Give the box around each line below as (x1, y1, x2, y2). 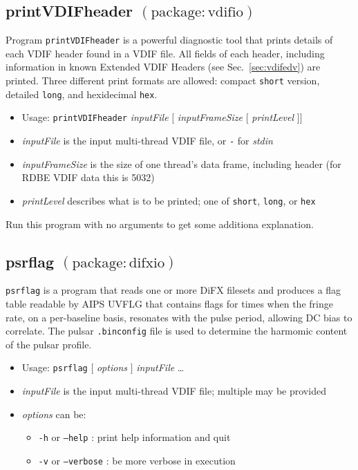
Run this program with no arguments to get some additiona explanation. (6, 216, 314, 231)
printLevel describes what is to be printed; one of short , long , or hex (21, 193, 316, 207)
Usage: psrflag (21, 360, 88, 375)
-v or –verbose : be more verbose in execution (38, 453, 236, 467)
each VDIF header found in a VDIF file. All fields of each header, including (6, 46, 325, 60)
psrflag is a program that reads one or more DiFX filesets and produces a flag (6, 283, 341, 297)
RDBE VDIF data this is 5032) (21, 170, 155, 185)
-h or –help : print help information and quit (38, 430, 231, 444)
